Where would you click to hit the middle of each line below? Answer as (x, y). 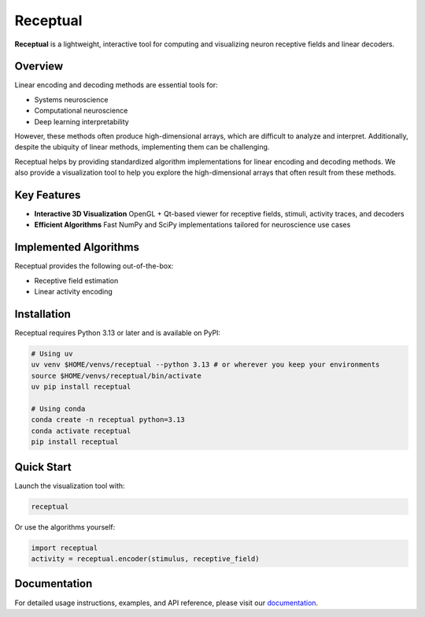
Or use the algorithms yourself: (65, 526)
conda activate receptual (81, 430)
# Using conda (58, 409)
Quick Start (43, 467)
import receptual (65, 548)
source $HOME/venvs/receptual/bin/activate (116, 375)
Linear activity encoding (74, 292)
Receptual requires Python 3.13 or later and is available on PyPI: (117, 333)
